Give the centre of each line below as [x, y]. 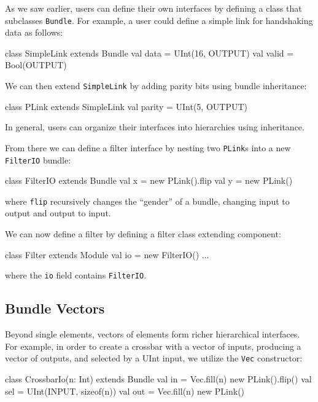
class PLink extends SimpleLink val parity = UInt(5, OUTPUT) [126, 106]
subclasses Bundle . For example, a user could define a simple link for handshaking [159, 20]
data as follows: [34, 32]
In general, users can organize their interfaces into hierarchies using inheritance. [155, 127]
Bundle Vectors [55, 308]
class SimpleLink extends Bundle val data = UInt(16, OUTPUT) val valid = [149, 53]
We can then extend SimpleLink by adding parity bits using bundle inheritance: [156, 86]
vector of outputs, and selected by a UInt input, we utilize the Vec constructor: [154, 358]
